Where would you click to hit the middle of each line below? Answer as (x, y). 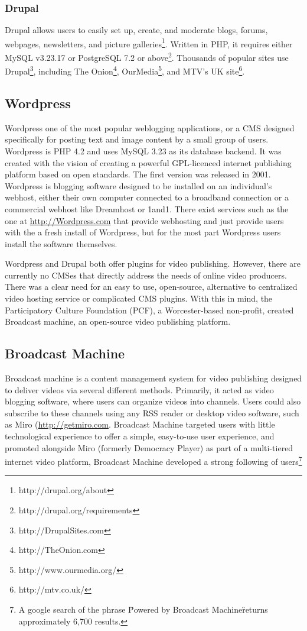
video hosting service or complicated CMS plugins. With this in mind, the (139, 298)
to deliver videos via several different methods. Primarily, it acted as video (139, 389)
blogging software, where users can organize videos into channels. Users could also (153, 401)
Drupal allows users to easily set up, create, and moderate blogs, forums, (136, 30)
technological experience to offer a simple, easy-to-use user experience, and (140, 436)
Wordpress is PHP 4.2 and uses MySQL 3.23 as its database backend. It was (143, 151)
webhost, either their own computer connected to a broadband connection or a (147, 197)
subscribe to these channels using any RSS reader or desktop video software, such (152, 412)
